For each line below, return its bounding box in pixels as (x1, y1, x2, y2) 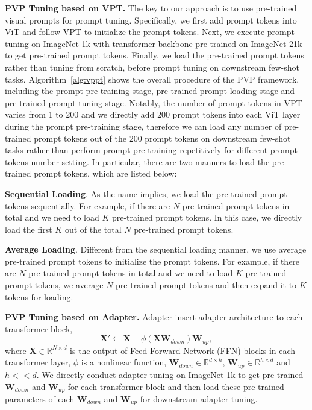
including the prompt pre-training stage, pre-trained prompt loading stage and (5, 84, 295, 97)
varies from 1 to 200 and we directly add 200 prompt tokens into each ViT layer (5, 108, 301, 121)
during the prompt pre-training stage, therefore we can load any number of (5, 119, 282, 132)
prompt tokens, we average (5, 279, 104, 291)
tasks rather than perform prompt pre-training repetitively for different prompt (5, 143, 298, 156)
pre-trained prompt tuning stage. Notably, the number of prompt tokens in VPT (5, 96, 302, 109)
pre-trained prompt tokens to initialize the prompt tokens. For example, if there (5, 254, 300, 267)
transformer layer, (5, 356, 71, 368)
